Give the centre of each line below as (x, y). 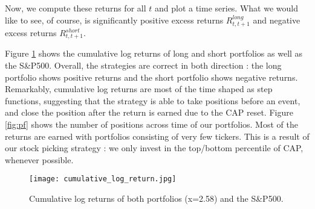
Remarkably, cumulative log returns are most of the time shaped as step (139, 89)
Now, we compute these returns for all (76, 8)
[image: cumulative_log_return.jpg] (103, 179)
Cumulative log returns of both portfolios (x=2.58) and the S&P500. (156, 198)
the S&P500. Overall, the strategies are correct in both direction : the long (143, 65)
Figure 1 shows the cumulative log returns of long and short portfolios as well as (154, 53)
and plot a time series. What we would (226, 8)
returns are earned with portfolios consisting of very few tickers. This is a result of (157, 136)
